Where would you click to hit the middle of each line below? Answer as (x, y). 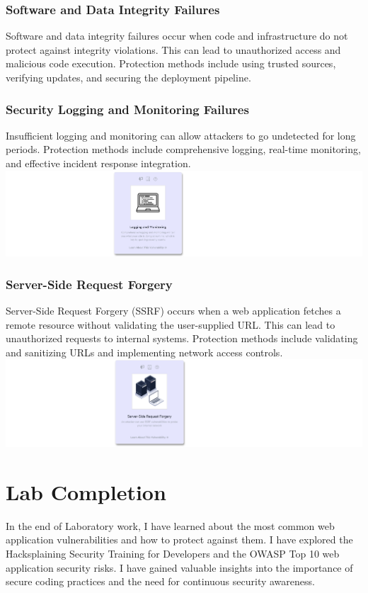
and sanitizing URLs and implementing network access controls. (144, 352)
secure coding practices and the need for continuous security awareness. (160, 581)
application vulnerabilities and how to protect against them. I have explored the (179, 540)
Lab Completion (86, 491)
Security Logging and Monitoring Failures (127, 109)
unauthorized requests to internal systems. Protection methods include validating (182, 338)
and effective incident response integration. (98, 163)
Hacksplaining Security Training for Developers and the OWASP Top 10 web (173, 553)
